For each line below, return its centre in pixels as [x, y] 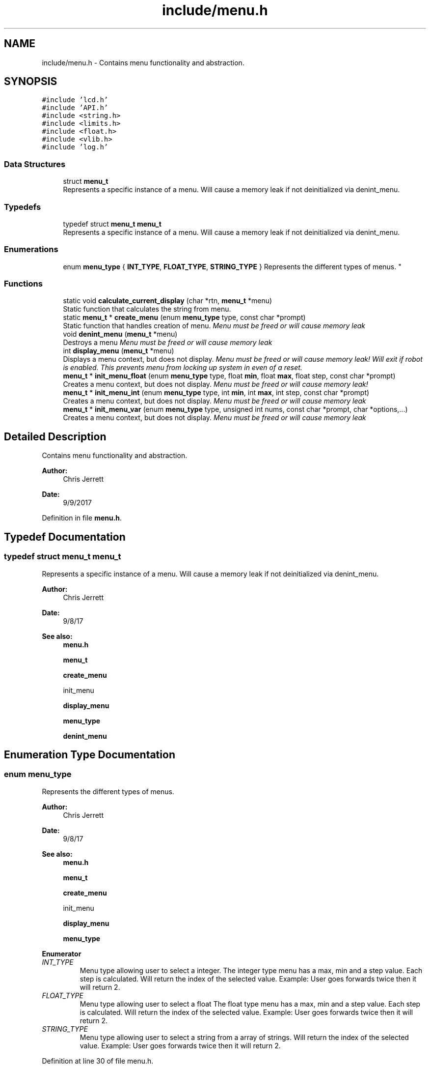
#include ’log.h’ [75, 147]
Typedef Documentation [65, 537]
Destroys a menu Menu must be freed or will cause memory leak [168, 343]
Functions [23, 284]
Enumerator [62, 953]
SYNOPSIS [31, 82]
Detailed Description [55, 436]
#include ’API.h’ [75, 108]
